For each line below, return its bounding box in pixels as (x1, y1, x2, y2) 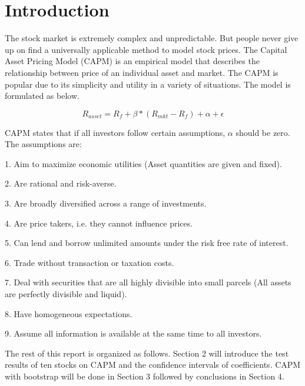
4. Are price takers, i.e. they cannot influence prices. (5, 217, 193, 229)
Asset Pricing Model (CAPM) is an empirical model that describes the (5, 55, 260, 67)
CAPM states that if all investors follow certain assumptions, (5, 126, 226, 138)
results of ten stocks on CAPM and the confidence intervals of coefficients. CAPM (5, 358, 301, 371)
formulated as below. (5, 89, 79, 102)
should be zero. (236, 126, 290, 138)
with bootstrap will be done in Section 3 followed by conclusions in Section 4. (5, 370, 284, 382)
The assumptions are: (5, 138, 82, 150)
